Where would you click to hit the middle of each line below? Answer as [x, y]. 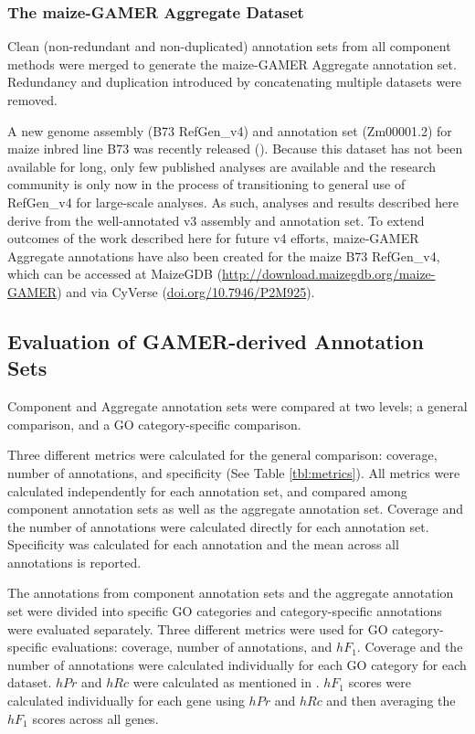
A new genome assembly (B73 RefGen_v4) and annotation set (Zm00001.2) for [230, 130]
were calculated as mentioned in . [226, 682]
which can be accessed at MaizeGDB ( [115, 274]
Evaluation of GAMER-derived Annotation [216, 340]
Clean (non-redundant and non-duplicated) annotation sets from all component [229, 46]
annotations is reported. [74, 562]
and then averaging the [391, 701]
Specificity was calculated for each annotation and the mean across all [203, 544]
